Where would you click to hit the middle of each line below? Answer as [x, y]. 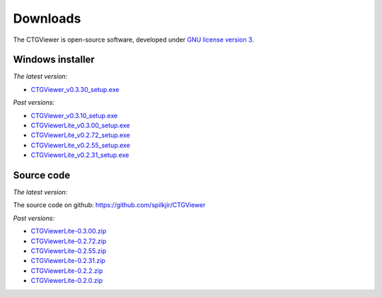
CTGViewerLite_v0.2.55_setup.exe [81, 145]
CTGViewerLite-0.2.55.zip [68, 251]
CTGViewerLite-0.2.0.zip [67, 281]
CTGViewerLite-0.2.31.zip [68, 261]
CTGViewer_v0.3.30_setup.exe [75, 89]
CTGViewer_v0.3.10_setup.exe [74, 115]
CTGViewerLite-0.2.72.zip [69, 241]
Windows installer [54, 60]
